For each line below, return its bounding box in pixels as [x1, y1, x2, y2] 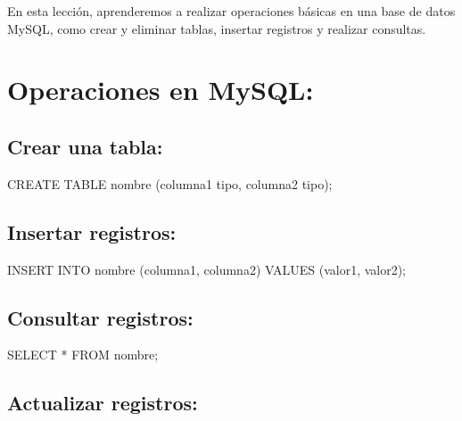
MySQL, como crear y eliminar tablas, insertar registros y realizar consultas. [7, 19, 426, 37]
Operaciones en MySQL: [7, 71, 314, 108]
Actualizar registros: [7, 389, 198, 417]
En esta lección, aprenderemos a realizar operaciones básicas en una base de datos [7, 2, 456, 20]
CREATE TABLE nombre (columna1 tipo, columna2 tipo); [7, 174, 333, 193]
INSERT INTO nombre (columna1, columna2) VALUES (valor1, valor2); [7, 260, 407, 278]
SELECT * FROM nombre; [7, 345, 159, 364]
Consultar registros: [7, 303, 194, 331]
